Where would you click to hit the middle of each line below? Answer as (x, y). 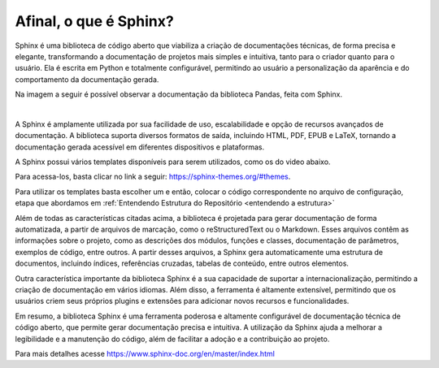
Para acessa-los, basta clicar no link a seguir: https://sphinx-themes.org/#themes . (153, 177)
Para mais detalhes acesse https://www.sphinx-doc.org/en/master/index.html (145, 353)
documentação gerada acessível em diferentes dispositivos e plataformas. (139, 147)
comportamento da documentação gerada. (87, 79)
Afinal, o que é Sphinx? (94, 21)
